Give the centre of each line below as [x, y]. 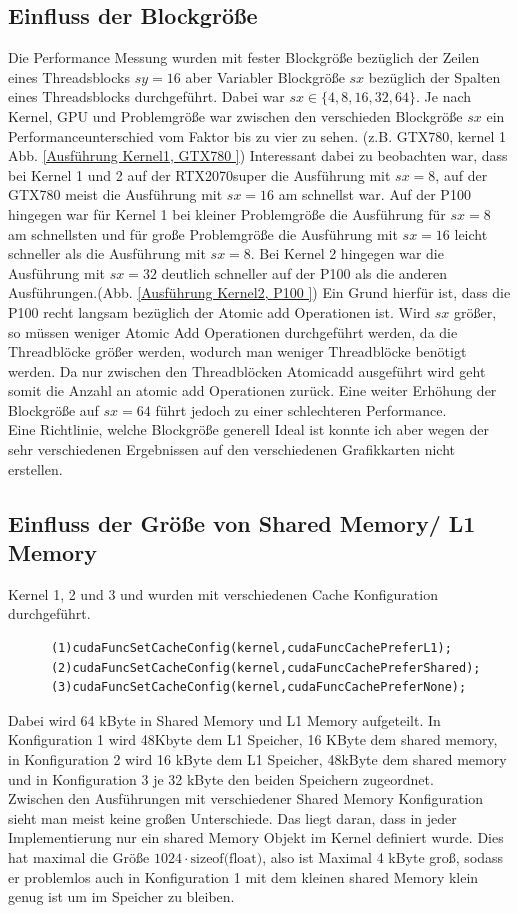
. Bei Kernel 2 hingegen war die [347, 253]
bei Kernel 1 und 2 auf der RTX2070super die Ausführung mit [199, 174]
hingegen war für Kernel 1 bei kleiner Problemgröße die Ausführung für [227, 213]
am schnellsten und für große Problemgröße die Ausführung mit [203, 233]
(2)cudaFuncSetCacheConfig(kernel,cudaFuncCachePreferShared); [265, 667]
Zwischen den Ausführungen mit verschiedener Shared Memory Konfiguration [245, 798]
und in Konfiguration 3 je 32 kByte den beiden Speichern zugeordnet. [221, 778]
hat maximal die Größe [79, 856]
